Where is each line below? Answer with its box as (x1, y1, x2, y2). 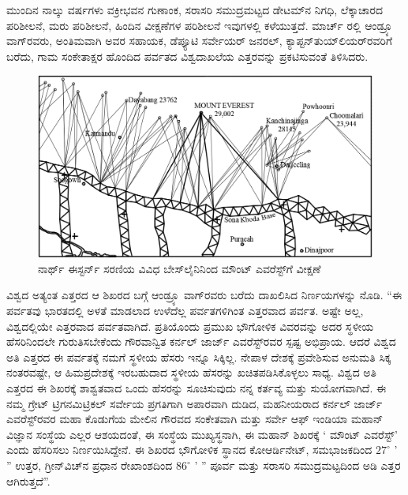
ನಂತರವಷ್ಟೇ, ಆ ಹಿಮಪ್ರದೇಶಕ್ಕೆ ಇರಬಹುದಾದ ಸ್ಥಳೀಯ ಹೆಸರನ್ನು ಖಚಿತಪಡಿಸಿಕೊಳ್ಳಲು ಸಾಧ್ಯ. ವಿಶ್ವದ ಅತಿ (6, 364, 376, 381)
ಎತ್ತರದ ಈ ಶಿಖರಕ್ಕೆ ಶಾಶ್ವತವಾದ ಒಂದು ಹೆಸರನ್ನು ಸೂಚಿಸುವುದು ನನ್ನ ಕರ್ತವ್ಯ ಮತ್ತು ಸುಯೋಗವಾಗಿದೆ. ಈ (6, 380, 387, 396)
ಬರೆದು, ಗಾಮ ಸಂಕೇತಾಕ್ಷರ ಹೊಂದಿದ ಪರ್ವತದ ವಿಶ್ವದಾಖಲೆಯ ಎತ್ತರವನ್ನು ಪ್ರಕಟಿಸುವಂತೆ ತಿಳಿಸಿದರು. (6, 47, 369, 64)
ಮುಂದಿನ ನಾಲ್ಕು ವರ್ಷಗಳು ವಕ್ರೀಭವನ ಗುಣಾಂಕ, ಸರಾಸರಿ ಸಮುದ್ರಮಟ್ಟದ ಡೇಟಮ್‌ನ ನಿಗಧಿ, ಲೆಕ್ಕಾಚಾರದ (6, 2, 383, 17)
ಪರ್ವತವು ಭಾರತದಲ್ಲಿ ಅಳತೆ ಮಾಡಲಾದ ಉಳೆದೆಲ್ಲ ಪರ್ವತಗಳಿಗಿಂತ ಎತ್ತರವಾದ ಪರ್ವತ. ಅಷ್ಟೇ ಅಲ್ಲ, (6, 302, 364, 319)
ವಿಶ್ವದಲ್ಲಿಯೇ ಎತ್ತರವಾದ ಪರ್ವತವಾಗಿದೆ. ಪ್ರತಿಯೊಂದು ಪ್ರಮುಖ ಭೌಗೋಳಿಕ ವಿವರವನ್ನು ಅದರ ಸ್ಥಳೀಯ (6, 317, 374, 334)
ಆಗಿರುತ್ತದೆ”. (6, 472, 51, 489)
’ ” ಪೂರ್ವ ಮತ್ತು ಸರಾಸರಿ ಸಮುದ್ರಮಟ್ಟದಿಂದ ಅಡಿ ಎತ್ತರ (194, 457, 401, 474)
